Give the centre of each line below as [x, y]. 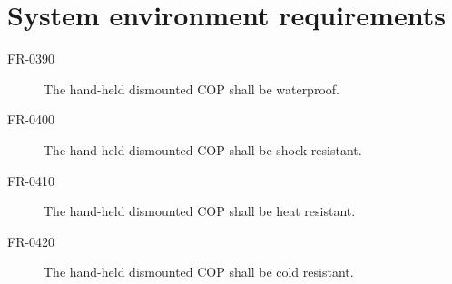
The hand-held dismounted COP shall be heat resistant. [200, 211]
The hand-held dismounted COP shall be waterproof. [192, 88]
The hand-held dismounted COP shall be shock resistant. [203, 149]
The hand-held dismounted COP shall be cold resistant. [199, 272]
